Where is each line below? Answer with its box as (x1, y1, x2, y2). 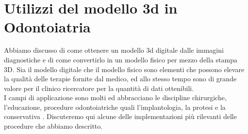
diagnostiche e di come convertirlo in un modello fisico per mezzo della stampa (4, 54, 237, 64)
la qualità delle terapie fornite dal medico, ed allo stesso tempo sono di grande (4, 74, 237, 84)
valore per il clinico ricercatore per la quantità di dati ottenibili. (4, 83, 194, 93)
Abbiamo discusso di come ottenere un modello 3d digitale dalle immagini (4, 45, 224, 55)
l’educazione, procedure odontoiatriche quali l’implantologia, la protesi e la (4, 102, 226, 112)
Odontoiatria (4, 17, 91, 37)
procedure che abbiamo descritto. (4, 121, 103, 131)
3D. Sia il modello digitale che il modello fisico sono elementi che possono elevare (4, 64, 245, 74)
